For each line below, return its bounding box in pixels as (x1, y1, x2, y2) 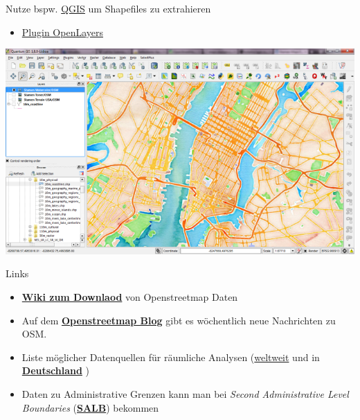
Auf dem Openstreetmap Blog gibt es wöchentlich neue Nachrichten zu (21, 313, 336, 327)
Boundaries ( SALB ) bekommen (21, 400, 159, 414)
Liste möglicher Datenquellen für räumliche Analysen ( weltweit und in (21, 349, 320, 364)
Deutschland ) (21, 363, 90, 378)
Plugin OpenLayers (21, 24, 103, 39)
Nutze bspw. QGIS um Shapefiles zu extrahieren (6, 1, 211, 15)
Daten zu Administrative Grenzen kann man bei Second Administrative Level (21, 386, 349, 401)
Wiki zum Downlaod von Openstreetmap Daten (21, 290, 238, 304)
